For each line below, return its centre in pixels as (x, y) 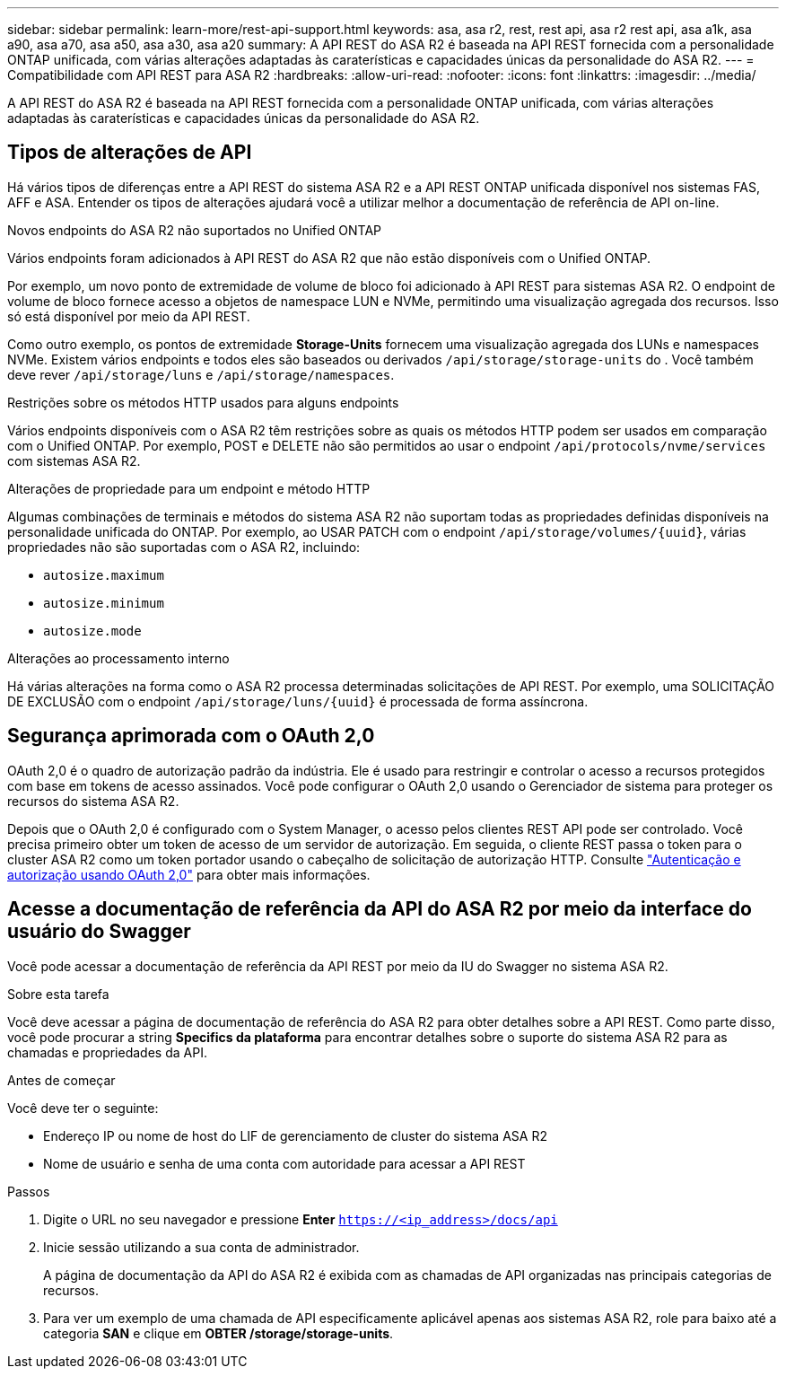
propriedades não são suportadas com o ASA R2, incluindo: (184, 547)
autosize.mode (92, 631)
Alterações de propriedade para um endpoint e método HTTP (189, 488)
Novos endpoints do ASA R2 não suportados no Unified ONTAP (195, 230)
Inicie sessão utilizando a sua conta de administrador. (201, 1247)
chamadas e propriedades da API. (107, 1052)
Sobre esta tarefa (58, 994)
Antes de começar (61, 1080)
